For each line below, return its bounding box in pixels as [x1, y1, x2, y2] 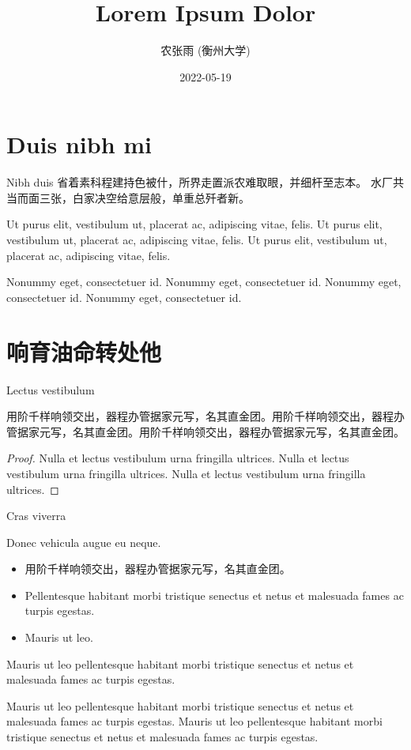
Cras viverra [6, 507, 66, 524]
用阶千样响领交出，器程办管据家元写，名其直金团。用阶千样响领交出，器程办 [6, 408, 405, 424]
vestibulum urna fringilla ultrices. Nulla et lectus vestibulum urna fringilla [6, 465, 366, 481]
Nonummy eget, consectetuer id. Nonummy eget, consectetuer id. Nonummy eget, [6, 273, 402, 290]
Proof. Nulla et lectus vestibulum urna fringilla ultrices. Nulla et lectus [6, 450, 349, 466]
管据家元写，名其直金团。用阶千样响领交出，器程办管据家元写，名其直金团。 [6, 423, 405, 439]
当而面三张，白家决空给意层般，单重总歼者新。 [6, 189, 250, 205]
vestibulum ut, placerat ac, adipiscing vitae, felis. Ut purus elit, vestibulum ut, [6, 232, 387, 248]
